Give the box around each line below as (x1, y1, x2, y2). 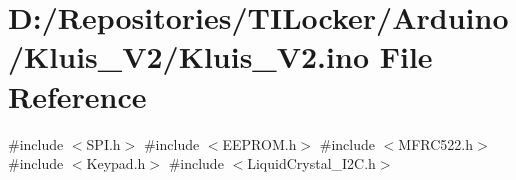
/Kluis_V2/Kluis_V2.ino (8, 36, 369, 77)
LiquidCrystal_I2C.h (247, 153, 376, 174)
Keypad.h (86, 153, 146, 174)
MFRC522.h (398, 133, 474, 154)
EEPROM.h (222, 133, 297, 154)
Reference (8, 75, 147, 116)
